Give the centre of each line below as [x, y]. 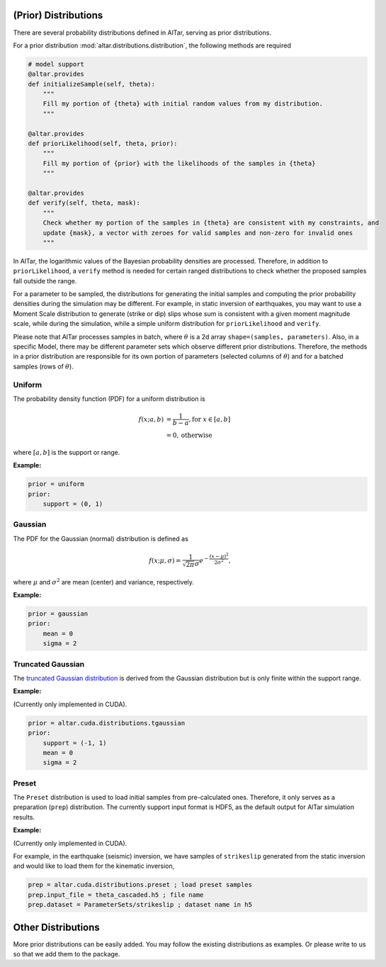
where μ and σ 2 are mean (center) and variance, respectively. [104, 582]
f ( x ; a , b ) [151, 419]
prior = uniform [56, 484]
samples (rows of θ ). [43, 366]
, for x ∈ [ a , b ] [210, 419]
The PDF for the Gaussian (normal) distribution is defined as [101, 538]
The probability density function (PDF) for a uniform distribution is [109, 398]
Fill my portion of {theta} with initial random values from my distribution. [183, 104]
